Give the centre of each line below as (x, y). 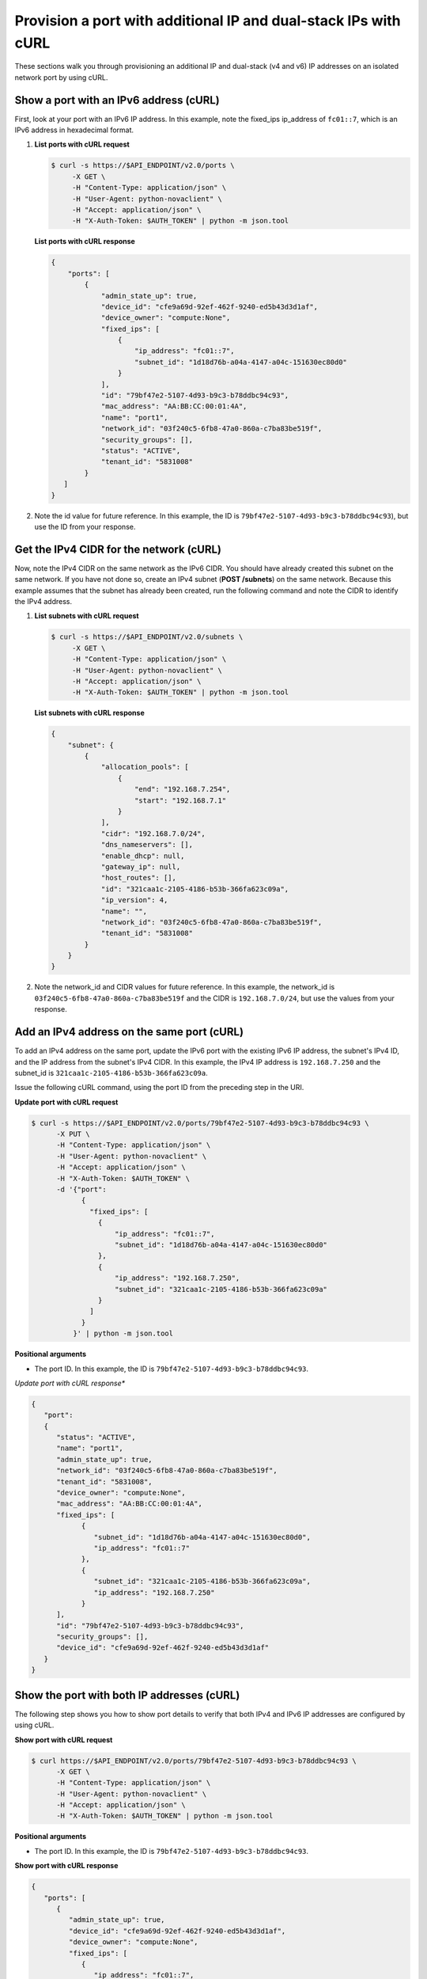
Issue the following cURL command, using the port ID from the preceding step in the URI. (159, 1088)
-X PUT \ (73, 1134)
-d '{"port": (81, 1190)
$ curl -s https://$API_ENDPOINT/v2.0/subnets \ (147, 637)
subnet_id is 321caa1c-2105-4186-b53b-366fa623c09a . (111, 1073)
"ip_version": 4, (134, 900)
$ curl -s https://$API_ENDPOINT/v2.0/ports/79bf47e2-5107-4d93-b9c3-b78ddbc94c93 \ (200, 1123)
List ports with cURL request (82, 144)
